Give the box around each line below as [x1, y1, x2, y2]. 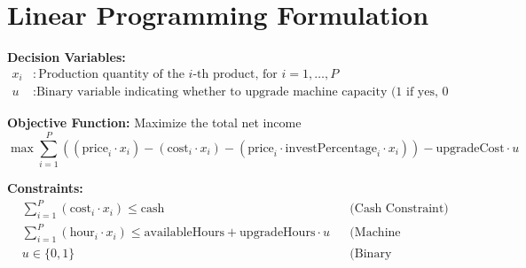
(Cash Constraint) [349, 203, 449, 216]
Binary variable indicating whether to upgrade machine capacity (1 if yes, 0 [35, 86, 449, 99]
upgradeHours [239, 226, 316, 240]
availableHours [144, 226, 224, 240]
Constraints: [7, 178, 83, 196]
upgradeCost [436, 142, 505, 155]
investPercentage [285, 142, 377, 155]
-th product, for [192, 67, 278, 80]
